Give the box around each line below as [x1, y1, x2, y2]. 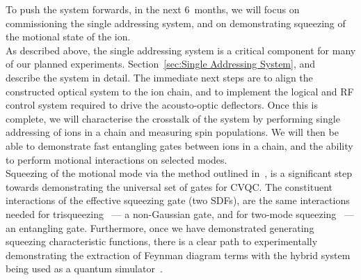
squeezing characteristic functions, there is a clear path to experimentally [6, 234, 318, 249]
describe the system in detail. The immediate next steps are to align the [6, 70, 313, 84]
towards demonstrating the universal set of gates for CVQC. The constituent [6, 179, 332, 194]
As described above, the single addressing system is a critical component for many [6, 42, 356, 57]
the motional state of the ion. [6, 29, 131, 44]
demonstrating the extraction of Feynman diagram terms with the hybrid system [6, 247, 351, 262]
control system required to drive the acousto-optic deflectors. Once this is [6, 98, 319, 112]
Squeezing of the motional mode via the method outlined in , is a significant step [6, 166, 353, 180]
